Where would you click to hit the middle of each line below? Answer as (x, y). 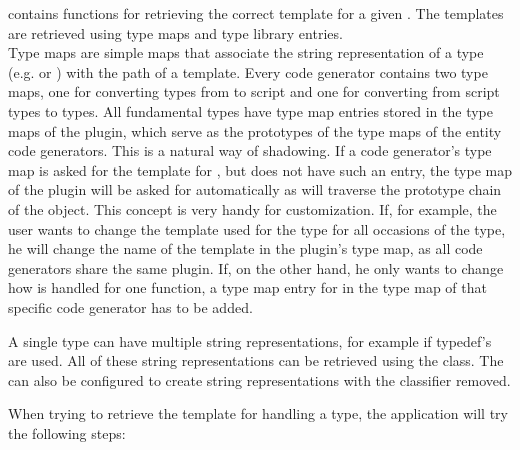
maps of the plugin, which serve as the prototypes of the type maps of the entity (255, 130)
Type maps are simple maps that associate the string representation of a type (246, 52)
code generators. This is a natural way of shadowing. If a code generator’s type (250, 150)
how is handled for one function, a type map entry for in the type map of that (247, 287)
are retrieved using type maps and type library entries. (175, 32)
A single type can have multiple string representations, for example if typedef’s (250, 340)
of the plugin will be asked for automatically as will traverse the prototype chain (255, 189)
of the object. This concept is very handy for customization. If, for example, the (252, 208)
